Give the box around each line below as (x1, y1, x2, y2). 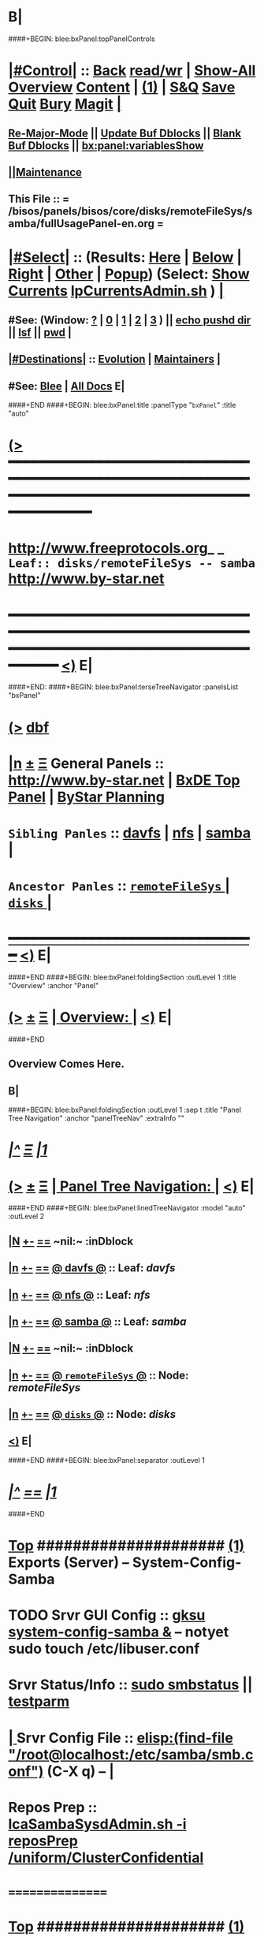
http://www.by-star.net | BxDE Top (8, 771, 240, 789)
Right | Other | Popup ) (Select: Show (8, 265, 250, 283)
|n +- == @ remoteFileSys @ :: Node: (8, 1368, 189, 1382)
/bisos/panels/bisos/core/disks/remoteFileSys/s (8, 205, 253, 218)
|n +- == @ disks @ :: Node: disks (8, 1408, 176, 1421)
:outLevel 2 (8, 1211, 45, 1222)
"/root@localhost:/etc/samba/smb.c (8, 1745, 254, 1763)
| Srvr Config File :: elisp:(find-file (8, 1729, 234, 1747)
